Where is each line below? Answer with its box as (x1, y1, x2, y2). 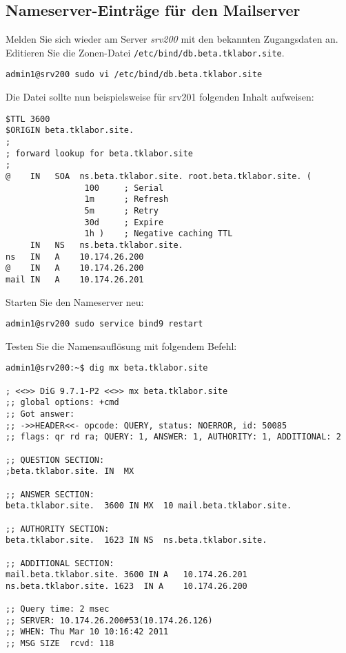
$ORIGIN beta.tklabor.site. (6, 125, 134, 136)
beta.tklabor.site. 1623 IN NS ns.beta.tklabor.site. (6, 535, 267, 546)
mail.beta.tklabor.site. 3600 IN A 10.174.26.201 (6, 570, 247, 580)
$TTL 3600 (6, 114, 50, 124)
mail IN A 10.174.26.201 (6, 274, 144, 284)
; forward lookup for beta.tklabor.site (6, 148, 194, 158)
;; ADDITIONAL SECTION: (6, 558, 114, 568)
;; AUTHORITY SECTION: (6, 524, 110, 534)
